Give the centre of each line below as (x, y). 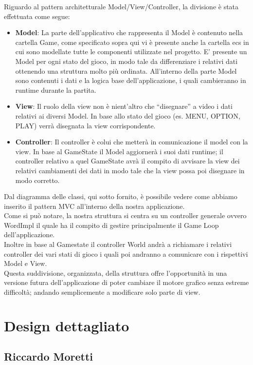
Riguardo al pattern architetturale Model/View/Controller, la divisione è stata (121, 6)
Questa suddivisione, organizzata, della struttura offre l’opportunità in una (116, 273)
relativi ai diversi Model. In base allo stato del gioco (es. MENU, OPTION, (128, 115)
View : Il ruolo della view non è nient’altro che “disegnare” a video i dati (124, 106)
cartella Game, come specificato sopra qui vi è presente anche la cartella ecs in (132, 42)
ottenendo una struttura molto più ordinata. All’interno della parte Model (126, 71)
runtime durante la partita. (56, 90)
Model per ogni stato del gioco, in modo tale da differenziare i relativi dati (126, 61)
